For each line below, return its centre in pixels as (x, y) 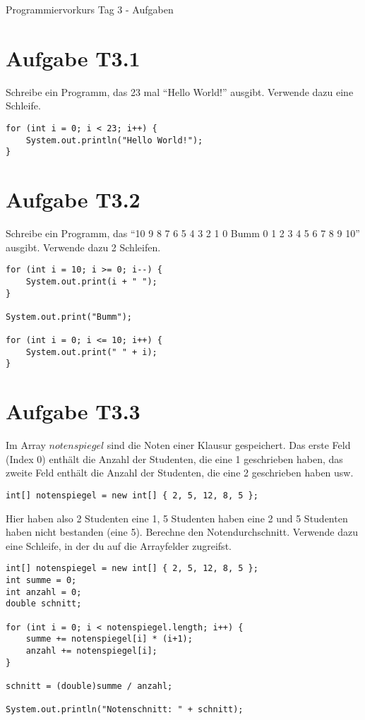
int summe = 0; (41, 581)
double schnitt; (44, 604)
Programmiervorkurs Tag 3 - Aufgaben (90, 9)
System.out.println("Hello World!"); (114, 140)
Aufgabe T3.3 (73, 411)
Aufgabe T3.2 (73, 199)
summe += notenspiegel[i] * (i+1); (109, 639)
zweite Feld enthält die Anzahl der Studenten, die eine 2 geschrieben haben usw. (180, 473)
